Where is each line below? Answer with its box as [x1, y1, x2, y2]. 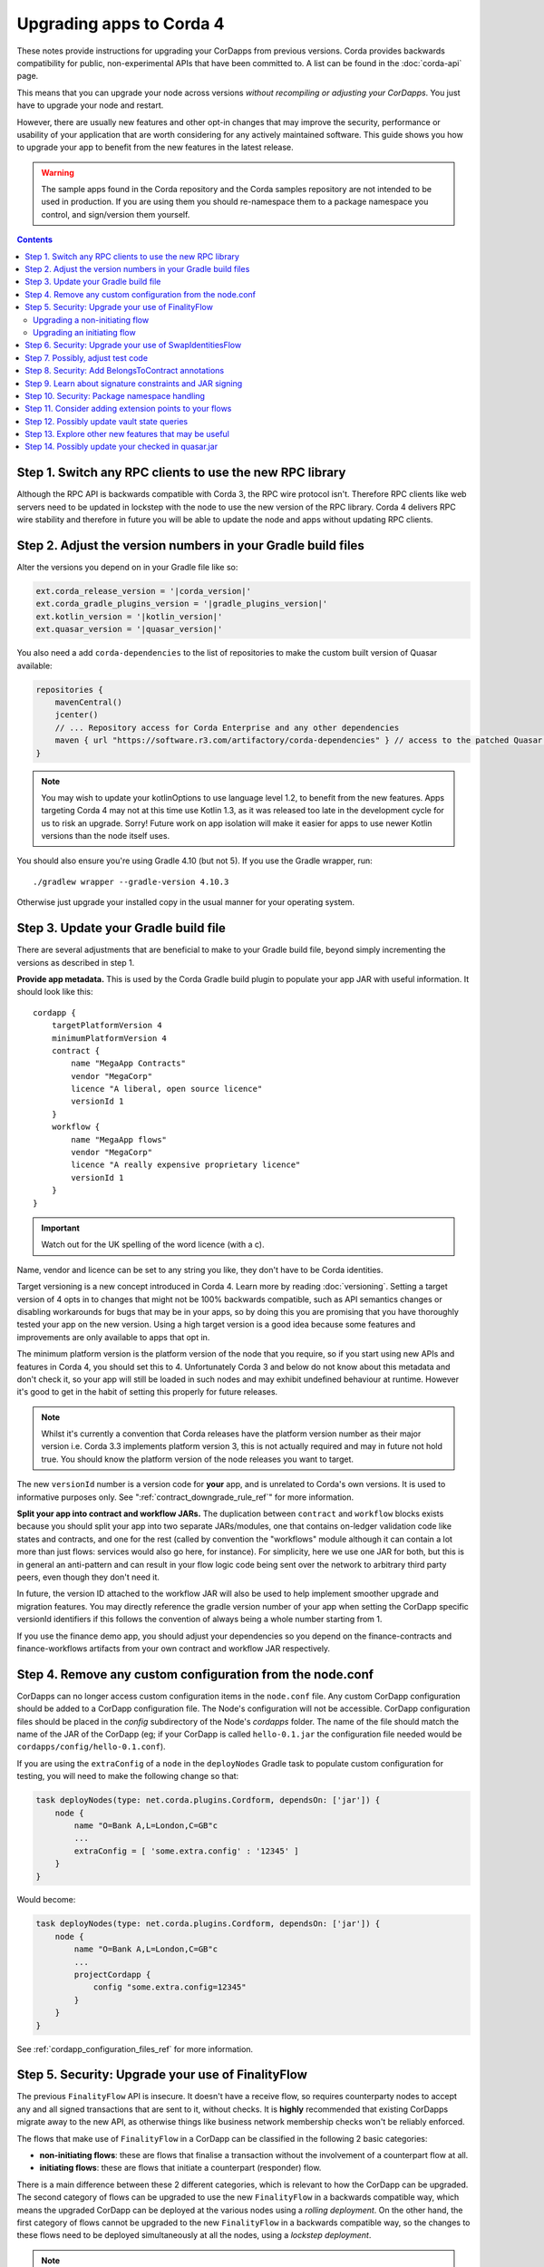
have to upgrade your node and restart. [16, 100, 164, 111]
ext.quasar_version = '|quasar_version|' [35, 624, 223, 635]
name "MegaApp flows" [71, 1134, 168, 1144]
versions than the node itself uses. [41, 831, 170, 842]
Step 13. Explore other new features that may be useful [24, 429, 230, 440]
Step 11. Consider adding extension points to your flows [24, 404, 232, 414]
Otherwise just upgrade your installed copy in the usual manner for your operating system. [16, 897, 355, 908]
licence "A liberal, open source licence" [71, 1084, 263, 1095]
